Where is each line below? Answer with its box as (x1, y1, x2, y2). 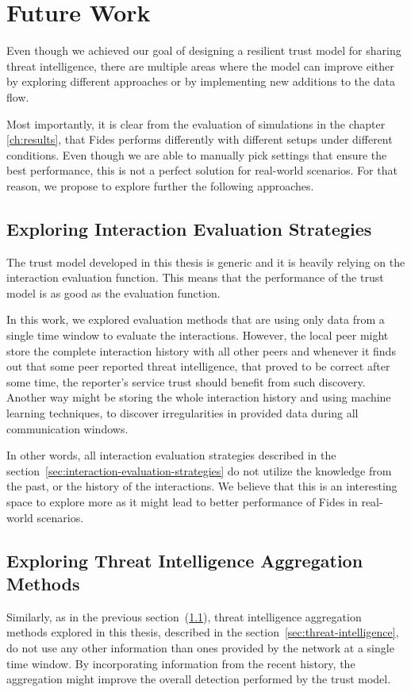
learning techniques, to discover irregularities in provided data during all (6, 405, 359, 421)
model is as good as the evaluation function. (6, 284, 221, 301)
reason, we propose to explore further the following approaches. (6, 177, 314, 194)
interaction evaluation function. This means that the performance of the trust (6, 269, 384, 286)
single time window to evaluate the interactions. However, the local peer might (6, 327, 389, 344)
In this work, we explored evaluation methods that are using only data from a (6, 311, 385, 328)
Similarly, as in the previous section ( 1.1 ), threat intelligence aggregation (6, 608, 362, 625)
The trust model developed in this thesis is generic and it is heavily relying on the (6, 253, 405, 270)
